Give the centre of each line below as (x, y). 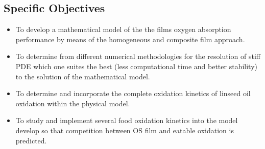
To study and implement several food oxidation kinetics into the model (127, 120)
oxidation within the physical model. (73, 103)
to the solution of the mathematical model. (83, 76)
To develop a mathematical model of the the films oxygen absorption (123, 29)
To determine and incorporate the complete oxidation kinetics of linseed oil (133, 93)
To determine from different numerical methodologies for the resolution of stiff (138, 56)
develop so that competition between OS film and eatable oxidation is (125, 130)
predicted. (31, 140)
